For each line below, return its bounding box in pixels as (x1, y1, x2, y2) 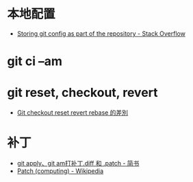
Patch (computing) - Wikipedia (16, 167, 104, 175)
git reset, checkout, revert (7, 85, 159, 100)
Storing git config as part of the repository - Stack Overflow (16, 29, 186, 38)
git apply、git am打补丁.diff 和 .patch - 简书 (16, 159, 140, 167)
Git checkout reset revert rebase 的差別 (16, 109, 129, 117)
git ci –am (7, 54, 63, 69)
